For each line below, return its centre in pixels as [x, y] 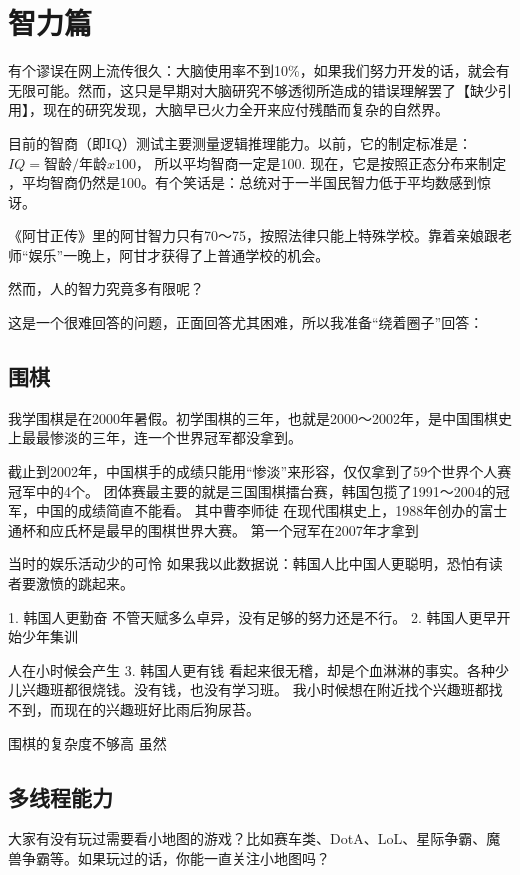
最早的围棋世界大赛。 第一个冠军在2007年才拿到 [262, 529]
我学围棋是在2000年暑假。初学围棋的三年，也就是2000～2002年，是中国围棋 [253, 417]
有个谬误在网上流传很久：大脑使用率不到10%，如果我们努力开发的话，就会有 [259, 70]
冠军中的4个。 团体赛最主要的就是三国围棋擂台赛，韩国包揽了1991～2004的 [252, 490]
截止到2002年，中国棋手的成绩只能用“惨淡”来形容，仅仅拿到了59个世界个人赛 [260, 471]
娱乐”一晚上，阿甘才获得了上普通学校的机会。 [179, 254]
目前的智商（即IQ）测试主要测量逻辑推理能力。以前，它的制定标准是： [240, 142]
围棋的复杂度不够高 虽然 [87, 742]
